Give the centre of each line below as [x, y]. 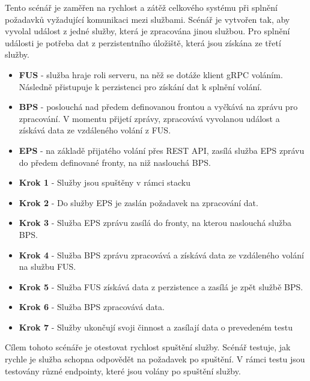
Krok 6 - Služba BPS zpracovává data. [92, 307]
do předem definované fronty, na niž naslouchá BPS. [115, 162]
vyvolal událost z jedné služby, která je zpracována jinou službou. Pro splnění [147, 31]
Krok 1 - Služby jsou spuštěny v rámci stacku [105, 182]
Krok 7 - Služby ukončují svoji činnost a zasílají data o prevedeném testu [156, 327]
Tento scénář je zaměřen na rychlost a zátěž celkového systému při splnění [141, 7]
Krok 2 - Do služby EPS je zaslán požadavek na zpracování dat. [138, 202]
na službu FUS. [47, 267]
